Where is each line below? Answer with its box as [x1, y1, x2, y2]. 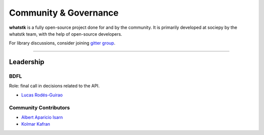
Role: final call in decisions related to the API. [9, 83, 100, 89]
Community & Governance [9, 7, 119, 18]
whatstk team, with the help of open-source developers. [9, 31, 122, 37]
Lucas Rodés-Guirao [21, 92, 63, 98]
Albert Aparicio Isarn [21, 114, 63, 120]
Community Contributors [9, 104, 70, 111]
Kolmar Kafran [21, 121, 50, 127]
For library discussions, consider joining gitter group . [9, 40, 116, 46]
